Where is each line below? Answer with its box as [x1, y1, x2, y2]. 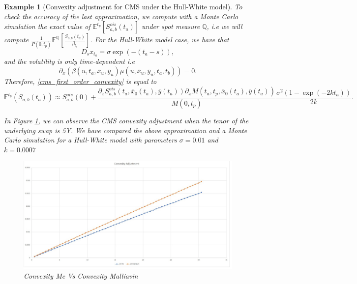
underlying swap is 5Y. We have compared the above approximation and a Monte [4, 125, 247, 135]
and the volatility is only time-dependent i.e [4, 56, 135, 66]
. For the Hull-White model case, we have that [90, 34, 229, 45]
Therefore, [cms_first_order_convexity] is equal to [4, 76, 157, 86]
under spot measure [142, 21, 200, 31]
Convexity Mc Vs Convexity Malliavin [24, 270, 138, 281]
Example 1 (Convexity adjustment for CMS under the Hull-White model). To [4, 1, 242, 11]
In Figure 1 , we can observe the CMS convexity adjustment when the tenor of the [4, 115, 249, 125]
